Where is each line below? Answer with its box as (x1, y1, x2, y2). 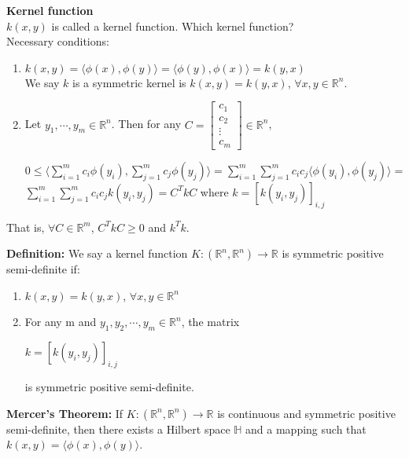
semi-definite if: (6, 261, 80, 277)
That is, (6, 218, 45, 235)
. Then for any (111, 115, 182, 132)
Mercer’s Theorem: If (6, 405, 123, 421)
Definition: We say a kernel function (6, 245, 188, 262)
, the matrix (181, 313, 240, 330)
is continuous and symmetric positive (217, 405, 396, 421)
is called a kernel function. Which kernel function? (51, 17, 294, 34)
